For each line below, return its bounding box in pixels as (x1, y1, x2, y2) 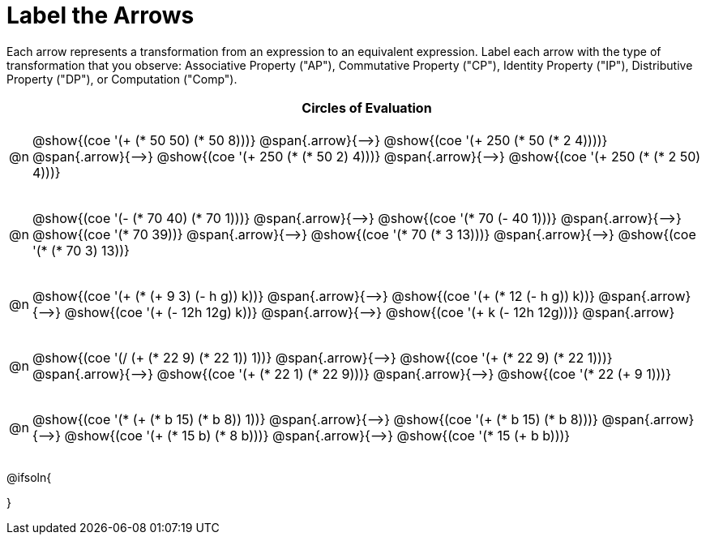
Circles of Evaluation (302, 99, 432, 116)
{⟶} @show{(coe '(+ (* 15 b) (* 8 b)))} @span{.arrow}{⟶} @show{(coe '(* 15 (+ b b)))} (32, 427, 571, 444)
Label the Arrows (6, 2, 195, 29)
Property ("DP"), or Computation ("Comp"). (6, 71, 237, 86)
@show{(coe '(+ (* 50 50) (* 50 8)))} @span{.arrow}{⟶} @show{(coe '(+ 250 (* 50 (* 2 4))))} (32, 131, 608, 148)
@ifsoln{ (6, 470, 52, 484)
